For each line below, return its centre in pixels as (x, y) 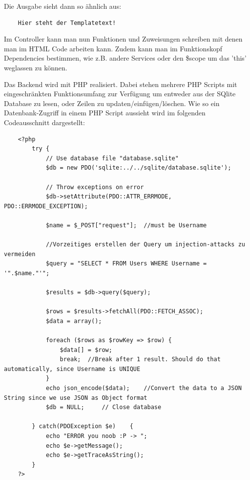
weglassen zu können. (36, 67)
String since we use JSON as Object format (76, 398)
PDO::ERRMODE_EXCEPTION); (46, 206)
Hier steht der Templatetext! (67, 23)
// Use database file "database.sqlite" (112, 158)
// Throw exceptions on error (95, 187)
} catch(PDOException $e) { (83, 426)
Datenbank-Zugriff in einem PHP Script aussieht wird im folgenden (105, 113)
